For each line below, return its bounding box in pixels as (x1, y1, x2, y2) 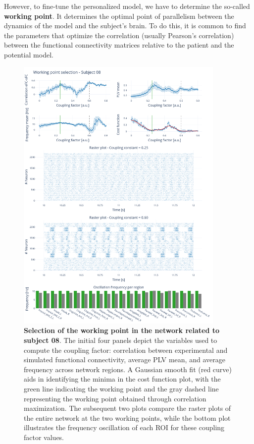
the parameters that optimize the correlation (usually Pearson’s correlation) (4, 30, 234, 40)
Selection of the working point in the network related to (24, 325, 220, 335)
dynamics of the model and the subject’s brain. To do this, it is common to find (4, 20, 246, 31)
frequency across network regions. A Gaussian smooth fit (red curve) (24, 364, 232, 374)
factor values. (24, 432, 64, 442)
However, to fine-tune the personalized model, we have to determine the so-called (4, 1, 250, 11)
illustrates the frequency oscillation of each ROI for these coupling (24, 422, 225, 433)
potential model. (4, 49, 53, 59)
